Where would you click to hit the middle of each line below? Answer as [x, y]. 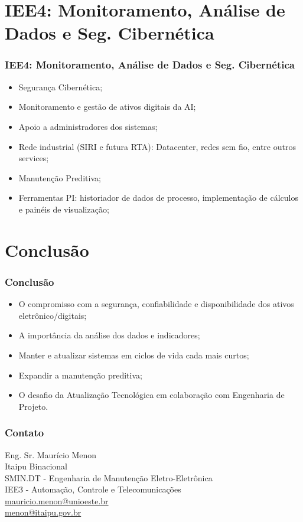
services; [34, 158]
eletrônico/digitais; [53, 315]
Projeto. [33, 406]
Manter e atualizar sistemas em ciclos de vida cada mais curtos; [134, 355]
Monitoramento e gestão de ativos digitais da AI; [107, 107]
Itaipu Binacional [36, 466]
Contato [25, 433]
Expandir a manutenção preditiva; [80, 375]
